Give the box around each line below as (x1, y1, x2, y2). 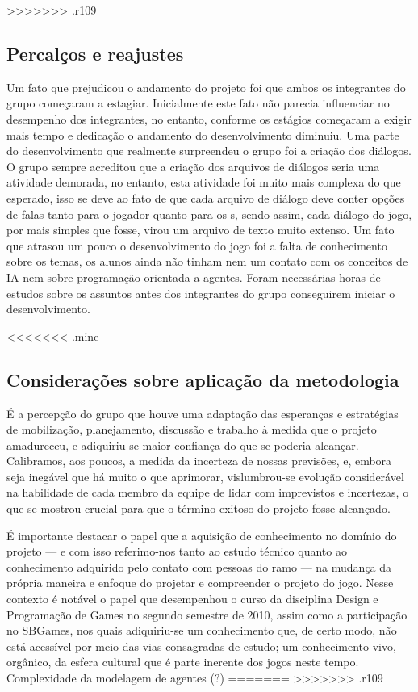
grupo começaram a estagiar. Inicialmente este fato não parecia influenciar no (6, 94, 390, 111)
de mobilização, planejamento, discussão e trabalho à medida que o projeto (6, 421, 377, 438)
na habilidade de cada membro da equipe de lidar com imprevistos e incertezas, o (6, 484, 409, 501)
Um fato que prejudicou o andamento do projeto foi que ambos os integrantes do (6, 78, 406, 95)
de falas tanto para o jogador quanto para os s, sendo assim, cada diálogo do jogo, (6, 205, 412, 222)
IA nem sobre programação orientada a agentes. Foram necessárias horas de (6, 268, 381, 285)
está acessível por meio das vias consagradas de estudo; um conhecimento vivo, (6, 637, 396, 654)
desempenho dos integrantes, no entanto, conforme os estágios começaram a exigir (6, 110, 412, 127)
